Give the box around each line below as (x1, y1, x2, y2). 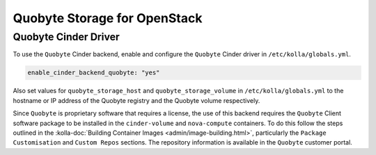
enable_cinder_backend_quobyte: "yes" (27, 69, 160, 76)
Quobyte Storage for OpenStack (13, 10, 203, 26)
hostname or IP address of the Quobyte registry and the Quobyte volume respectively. (13, 96, 260, 104)
